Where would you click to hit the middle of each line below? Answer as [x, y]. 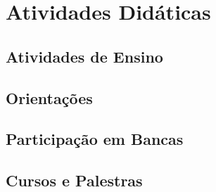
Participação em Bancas [95, 139]
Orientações [49, 97]
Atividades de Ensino [84, 56]
